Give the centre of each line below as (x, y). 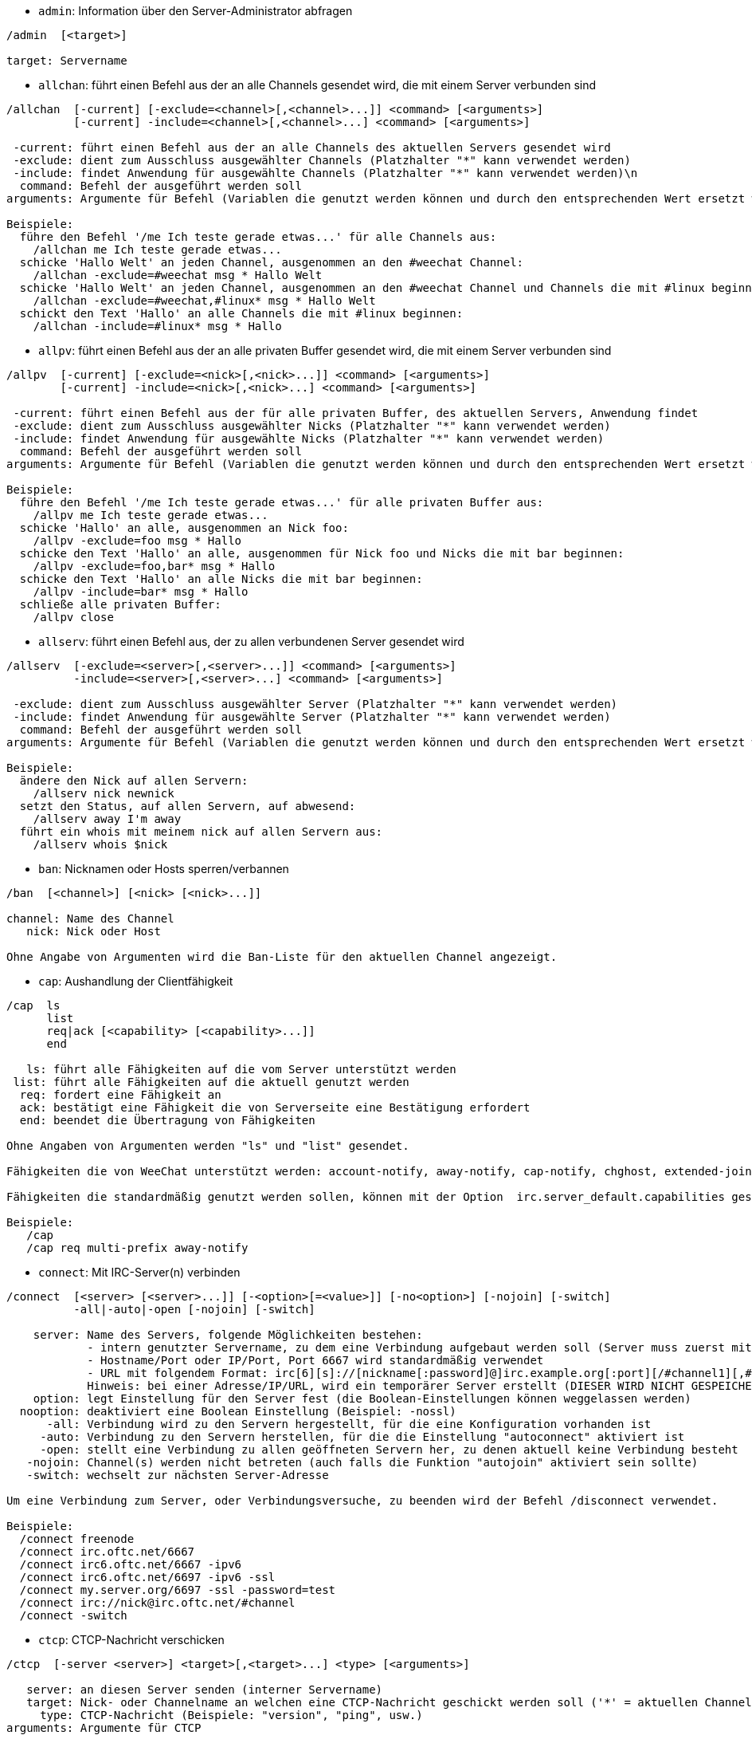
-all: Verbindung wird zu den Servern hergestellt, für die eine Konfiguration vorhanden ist (349, 1424)
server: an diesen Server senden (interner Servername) (205, 1690)
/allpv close (73, 617)
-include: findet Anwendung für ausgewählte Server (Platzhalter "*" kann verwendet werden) (312, 717)
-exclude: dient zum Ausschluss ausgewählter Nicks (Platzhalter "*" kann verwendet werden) (312, 426)
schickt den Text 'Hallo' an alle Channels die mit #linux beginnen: (241, 313)
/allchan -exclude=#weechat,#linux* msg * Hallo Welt (204, 301)
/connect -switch (73, 1615)
